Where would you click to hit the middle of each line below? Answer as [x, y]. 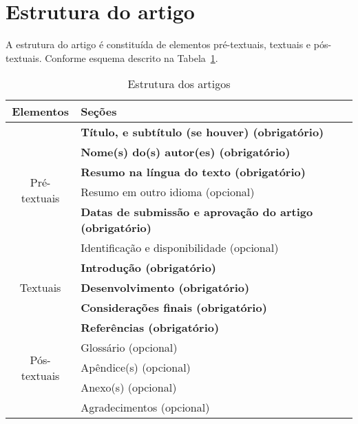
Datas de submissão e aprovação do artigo [197, 212]
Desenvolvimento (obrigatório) [165, 288]
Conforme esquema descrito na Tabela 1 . [131, 57]
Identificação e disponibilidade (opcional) [180, 248]
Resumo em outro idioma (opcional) [168, 192]
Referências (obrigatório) [150, 328]
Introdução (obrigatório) [148, 268]
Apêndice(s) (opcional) [136, 368]
